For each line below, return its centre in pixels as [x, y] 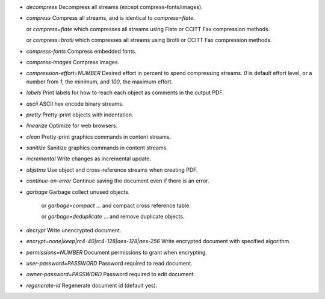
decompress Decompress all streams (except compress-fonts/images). [114, 7]
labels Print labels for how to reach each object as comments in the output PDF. [125, 92]
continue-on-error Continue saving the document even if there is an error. [118, 181]
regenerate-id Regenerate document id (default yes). [92, 285]
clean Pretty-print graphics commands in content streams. [99, 137]
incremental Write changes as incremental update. [89, 159]
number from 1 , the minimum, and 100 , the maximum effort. [100, 82]
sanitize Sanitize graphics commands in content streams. [97, 148]
